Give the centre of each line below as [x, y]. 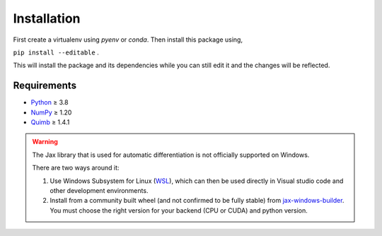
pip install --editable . [56, 52]
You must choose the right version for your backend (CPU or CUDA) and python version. [179, 210]
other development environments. [99, 190]
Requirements [45, 86]
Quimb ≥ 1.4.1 [50, 122]
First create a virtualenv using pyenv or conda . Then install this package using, [128, 40]
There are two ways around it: [76, 168]
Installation [47, 18]
